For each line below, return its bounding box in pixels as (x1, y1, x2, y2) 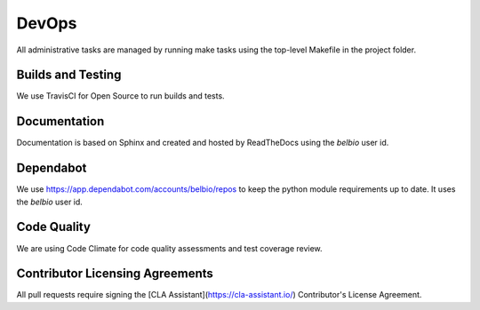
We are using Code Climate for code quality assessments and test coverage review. (16, 242, 324, 253)
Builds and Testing (16, 68, 122, 83)
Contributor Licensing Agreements (16, 266, 213, 282)
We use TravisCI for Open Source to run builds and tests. (16, 91, 226, 101)
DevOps (16, 13, 77, 33)
